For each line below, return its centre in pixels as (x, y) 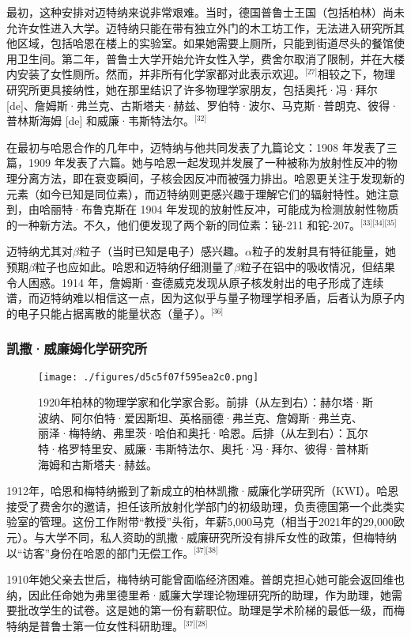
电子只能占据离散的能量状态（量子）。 (114, 313)
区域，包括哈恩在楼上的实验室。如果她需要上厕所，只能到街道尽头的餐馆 (205, 43)
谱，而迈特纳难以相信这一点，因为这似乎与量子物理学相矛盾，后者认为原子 (200, 298)
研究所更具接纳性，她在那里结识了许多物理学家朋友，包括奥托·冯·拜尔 (192, 89)
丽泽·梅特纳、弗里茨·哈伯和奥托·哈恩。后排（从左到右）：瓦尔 (203, 433)
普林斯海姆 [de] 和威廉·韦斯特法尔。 (100, 121)
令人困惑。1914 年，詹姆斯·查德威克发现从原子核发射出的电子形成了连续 (195, 282)
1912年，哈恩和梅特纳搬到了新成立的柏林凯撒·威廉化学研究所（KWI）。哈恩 (203, 491)
